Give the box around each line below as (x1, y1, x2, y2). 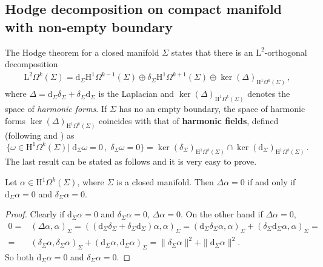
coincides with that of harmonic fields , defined (99, 114, 279, 127)
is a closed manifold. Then (116, 176, 214, 188)
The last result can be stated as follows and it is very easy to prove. (5, 155, 257, 168)
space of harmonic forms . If (5, 102, 107, 115)
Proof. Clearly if (5, 208, 65, 220)
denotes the (247, 87, 290, 100)
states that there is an (171, 45, 253, 58)
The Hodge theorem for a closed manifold (5, 45, 159, 58)
